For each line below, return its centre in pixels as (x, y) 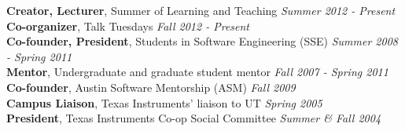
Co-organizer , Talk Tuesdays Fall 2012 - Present (128, 25)
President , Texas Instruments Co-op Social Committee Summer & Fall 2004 (194, 118)
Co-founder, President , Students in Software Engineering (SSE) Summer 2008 (202, 41)
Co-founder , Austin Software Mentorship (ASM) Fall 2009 (151, 87)
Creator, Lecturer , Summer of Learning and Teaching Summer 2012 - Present (201, 10)
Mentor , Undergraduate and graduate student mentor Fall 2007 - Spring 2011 (197, 72)
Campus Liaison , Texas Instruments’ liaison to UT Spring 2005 (164, 102)
